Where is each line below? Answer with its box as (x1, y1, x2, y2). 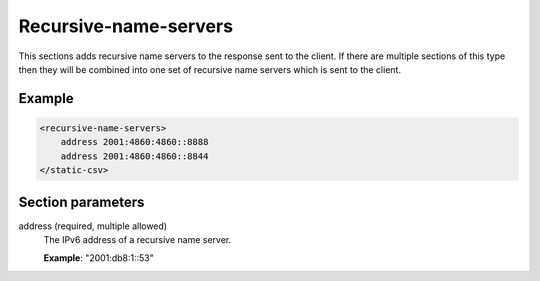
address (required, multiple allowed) (18, 220, 168, 232)
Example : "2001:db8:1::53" (43, 252, 154, 264)
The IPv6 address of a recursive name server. (43, 234, 232, 245)
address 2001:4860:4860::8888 (60, 136, 209, 148)
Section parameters (18, 193, 145, 210)
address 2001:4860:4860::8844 (60, 150, 209, 162)
